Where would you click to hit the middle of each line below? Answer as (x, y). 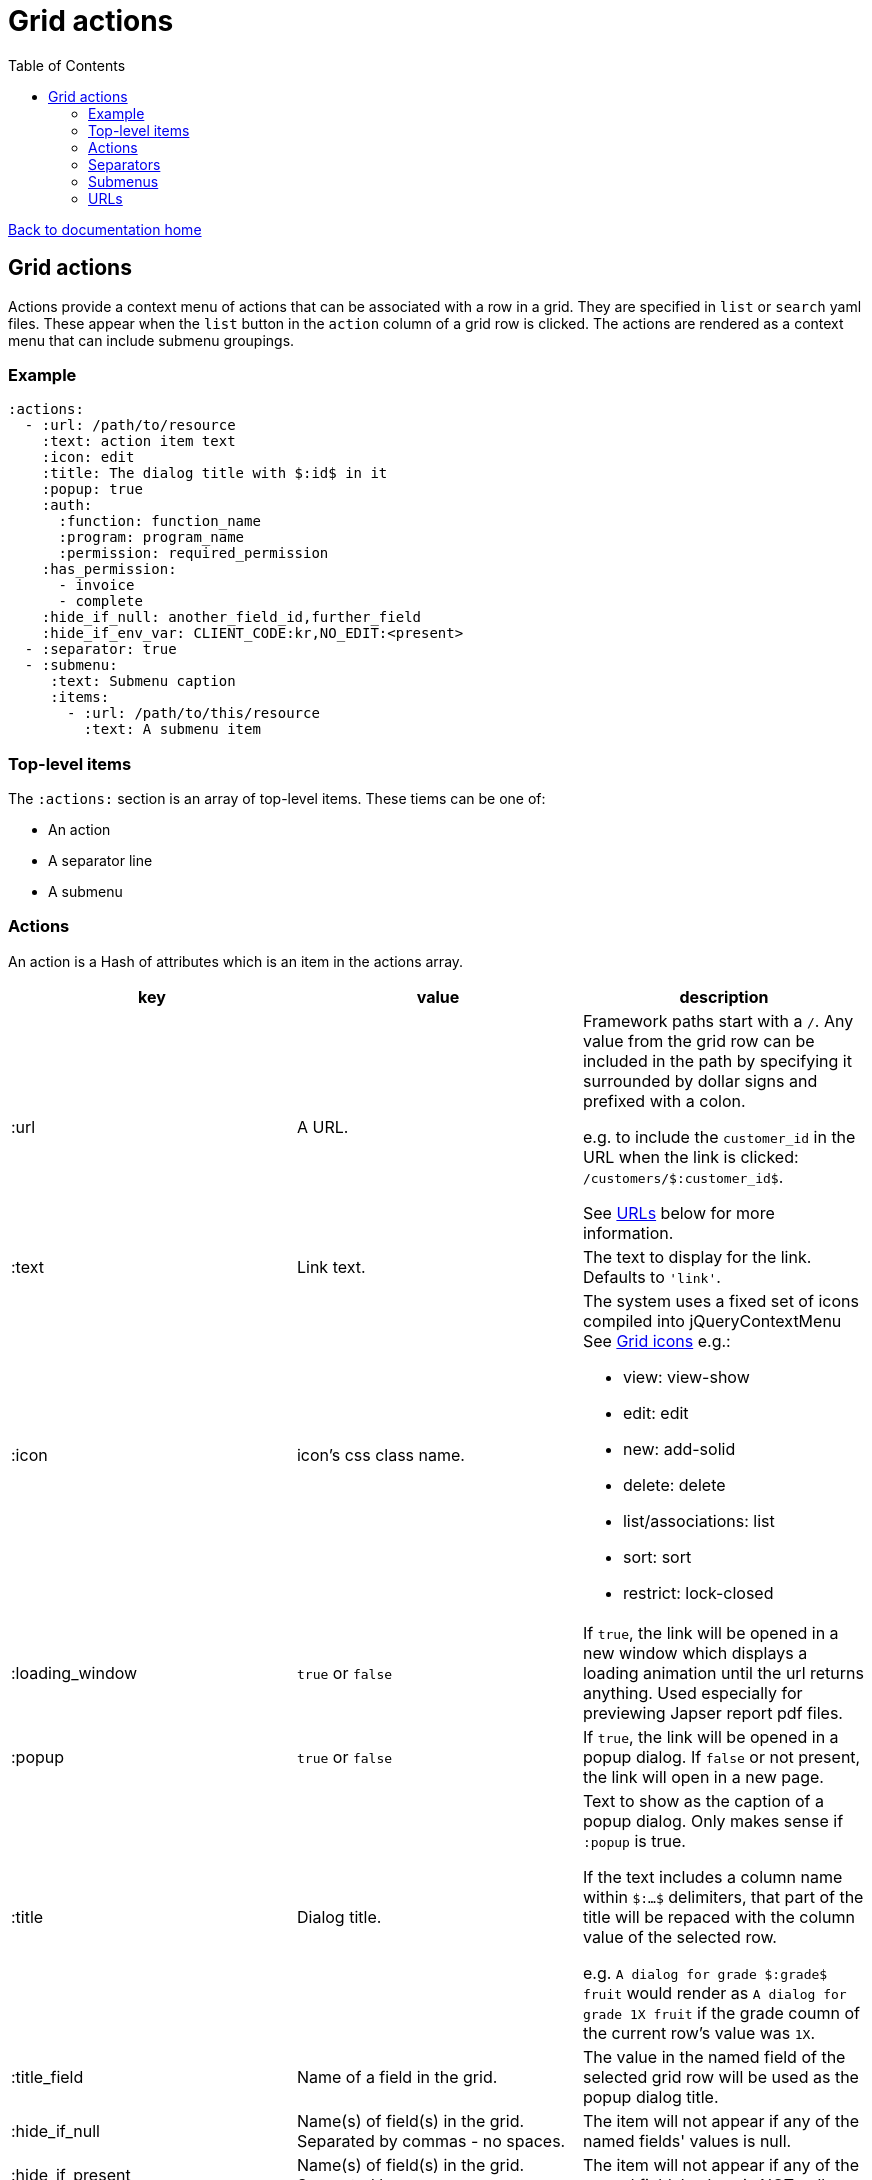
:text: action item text (138, 441)
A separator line (100, 861)
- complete (100, 601)
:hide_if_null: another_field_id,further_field (231, 617)
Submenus (123, 181)
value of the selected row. (679, 1936)
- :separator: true (100, 649)
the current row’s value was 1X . (699, 2032)
